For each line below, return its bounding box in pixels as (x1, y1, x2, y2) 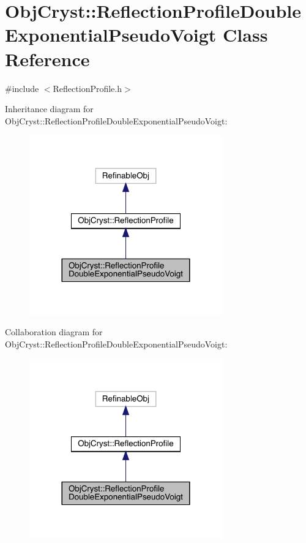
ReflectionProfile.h (53, 82, 122, 94)
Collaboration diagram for (5, 325, 103, 338)
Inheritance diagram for (5, 102, 94, 115)
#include (5, 82, 39, 94)
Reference (5, 46, 90, 71)
